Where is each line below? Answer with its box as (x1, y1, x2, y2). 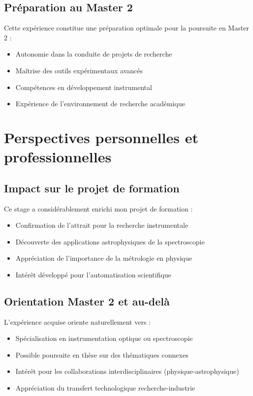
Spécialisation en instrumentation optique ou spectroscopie (15, 333, 193, 343)
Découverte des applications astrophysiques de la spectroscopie (15, 236, 205, 246)
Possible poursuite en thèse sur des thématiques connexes (15, 349, 189, 360)
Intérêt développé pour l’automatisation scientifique (15, 269, 171, 279)
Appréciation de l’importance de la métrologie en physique (15, 253, 192, 263)
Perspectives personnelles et (4, 127, 198, 147)
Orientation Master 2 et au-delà (4, 293, 170, 308)
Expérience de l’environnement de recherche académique (15, 98, 185, 109)
